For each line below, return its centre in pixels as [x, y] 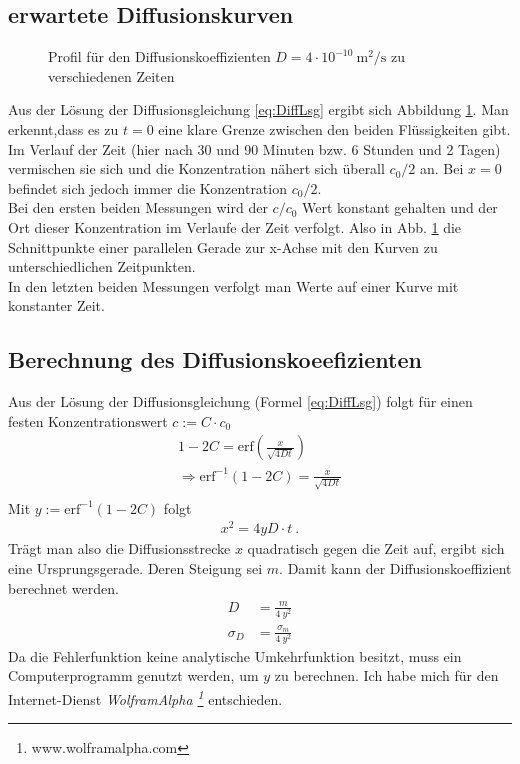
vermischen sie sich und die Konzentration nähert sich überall [196, 168]
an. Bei [441, 168]
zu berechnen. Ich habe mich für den [386, 675]
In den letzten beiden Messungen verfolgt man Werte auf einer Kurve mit [233, 285]
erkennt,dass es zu [63, 128]
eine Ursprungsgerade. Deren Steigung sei [135, 567]
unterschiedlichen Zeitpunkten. [102, 266]
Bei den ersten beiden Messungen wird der [138, 207]
